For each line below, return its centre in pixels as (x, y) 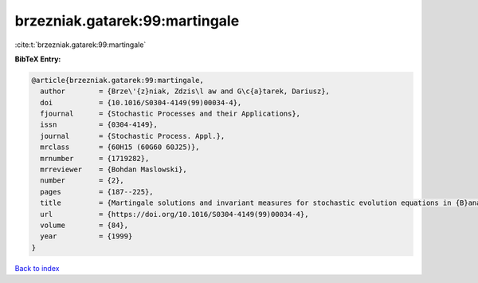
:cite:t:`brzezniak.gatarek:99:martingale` (80, 45)
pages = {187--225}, (97, 192)
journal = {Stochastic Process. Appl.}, (133, 136)
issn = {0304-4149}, (99, 125)
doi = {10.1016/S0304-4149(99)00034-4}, (141, 102)
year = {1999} (86, 236)
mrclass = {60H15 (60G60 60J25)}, (120, 147)
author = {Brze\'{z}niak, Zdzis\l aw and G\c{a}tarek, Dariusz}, (185, 91)
